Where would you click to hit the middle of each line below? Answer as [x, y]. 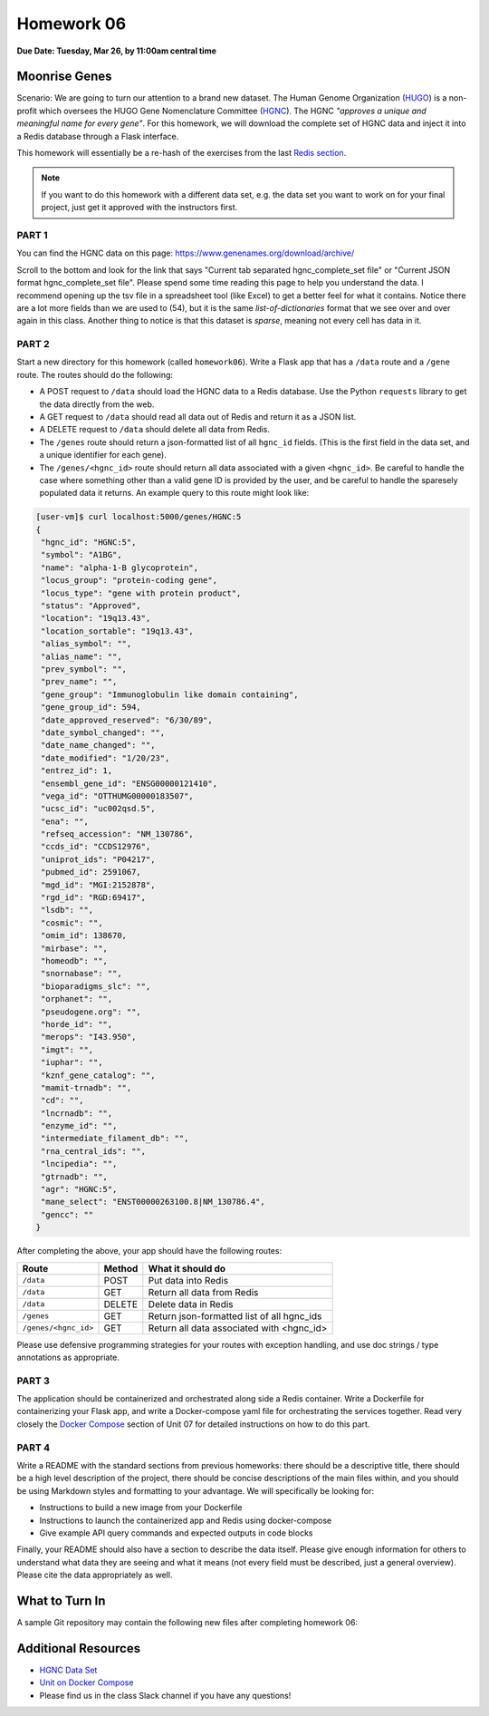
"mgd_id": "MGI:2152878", [98, 885]
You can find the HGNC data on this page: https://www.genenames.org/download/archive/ [186, 253]
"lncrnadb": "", [77, 1113]
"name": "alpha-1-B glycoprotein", [120, 567]
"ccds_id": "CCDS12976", [96, 847]
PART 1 [33, 235]
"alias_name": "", [81, 656]
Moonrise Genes [64, 77]
